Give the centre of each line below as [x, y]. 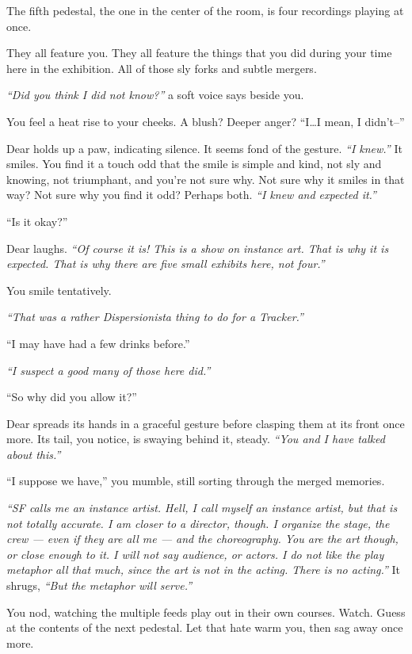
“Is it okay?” [37, 221]
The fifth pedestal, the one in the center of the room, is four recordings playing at [205, 10]
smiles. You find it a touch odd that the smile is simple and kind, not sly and [194, 164]
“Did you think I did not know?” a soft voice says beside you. [155, 95]
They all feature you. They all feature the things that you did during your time [199, 53]
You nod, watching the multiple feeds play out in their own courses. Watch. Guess [206, 612]
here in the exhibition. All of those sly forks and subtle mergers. [162, 68]
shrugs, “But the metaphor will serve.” [99, 585]
